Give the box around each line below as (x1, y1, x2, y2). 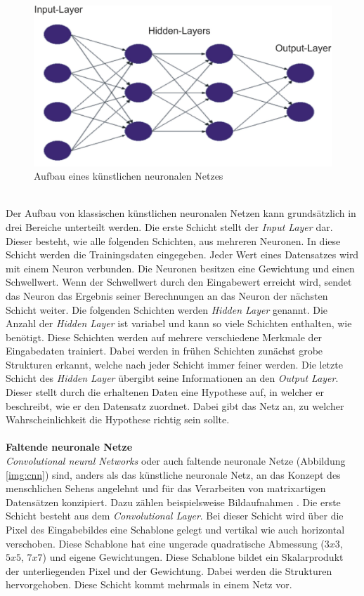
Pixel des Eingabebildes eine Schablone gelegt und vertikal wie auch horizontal (6, 522, 345, 536)
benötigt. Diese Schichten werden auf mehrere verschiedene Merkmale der (6, 329, 323, 344)
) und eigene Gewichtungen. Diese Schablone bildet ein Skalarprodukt (42, 550, 344, 564)
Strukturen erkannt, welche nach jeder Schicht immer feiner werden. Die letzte (6, 357, 343, 371)
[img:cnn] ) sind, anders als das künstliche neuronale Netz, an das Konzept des (6, 467, 341, 482)
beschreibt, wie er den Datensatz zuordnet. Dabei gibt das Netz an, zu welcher (6, 398, 344, 413)
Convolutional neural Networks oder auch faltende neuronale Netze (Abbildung (6, 453, 346, 468)
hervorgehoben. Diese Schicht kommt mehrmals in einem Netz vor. (6, 577, 292, 592)
